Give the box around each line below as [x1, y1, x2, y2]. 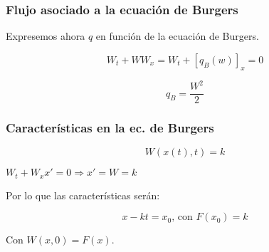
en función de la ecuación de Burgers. [95, 28, 259, 43]
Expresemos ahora [6, 28, 85, 43]
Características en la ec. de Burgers [6, 119, 214, 137]
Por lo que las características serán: [6, 187, 160, 202]
